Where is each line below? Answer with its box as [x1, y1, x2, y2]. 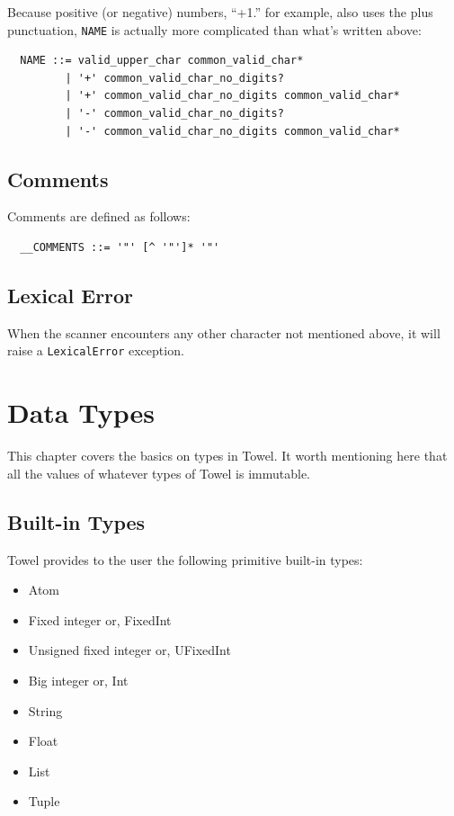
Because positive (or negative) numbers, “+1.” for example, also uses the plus [7, 3, 433, 21]
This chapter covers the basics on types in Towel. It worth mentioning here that [7, 446, 448, 465]
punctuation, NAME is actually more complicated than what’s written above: [7, 20, 422, 39]
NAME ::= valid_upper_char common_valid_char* [20, 54, 304, 67]
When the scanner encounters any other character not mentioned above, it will [7, 323, 441, 342]
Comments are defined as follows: [7, 207, 191, 226]
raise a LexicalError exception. [7, 341, 184, 360]
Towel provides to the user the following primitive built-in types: [7, 550, 363, 569]
